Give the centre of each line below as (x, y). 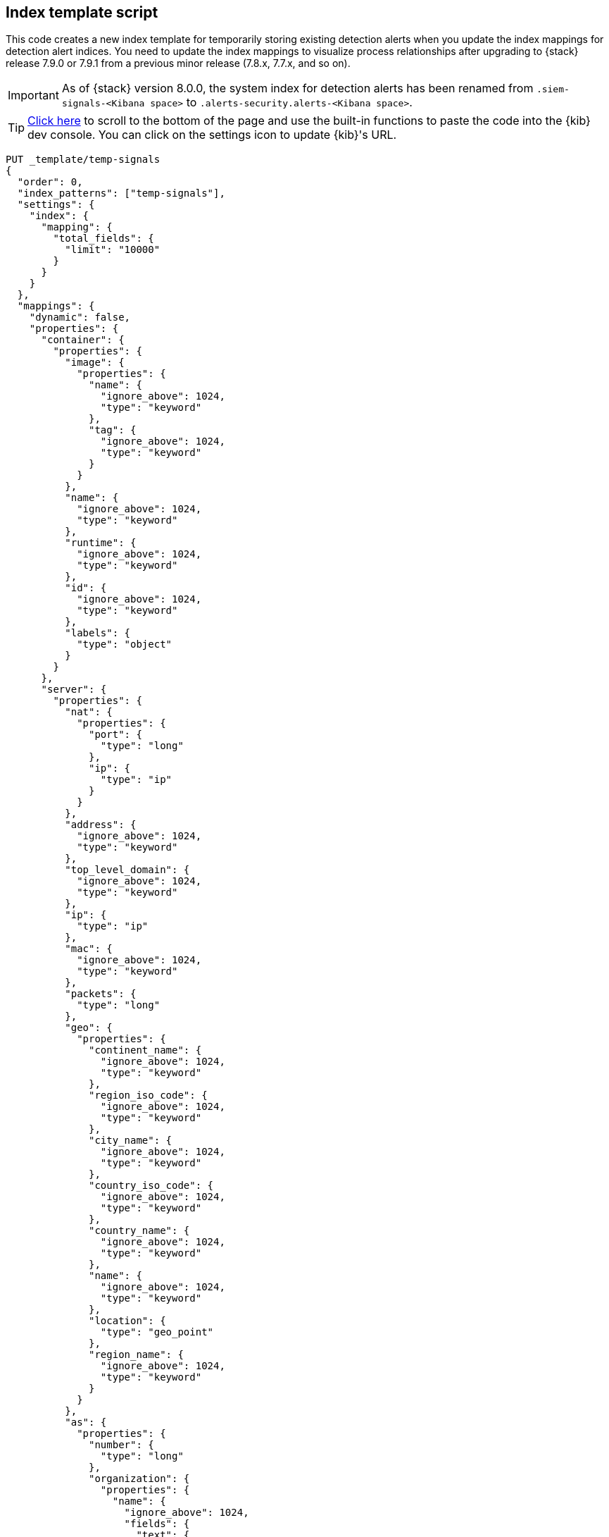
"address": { (101, 825)
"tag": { (113, 430)
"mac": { (89, 949)
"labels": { (98, 633)
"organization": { (139, 1479)
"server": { (74, 690)
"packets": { (101, 994)
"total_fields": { (103, 239)
